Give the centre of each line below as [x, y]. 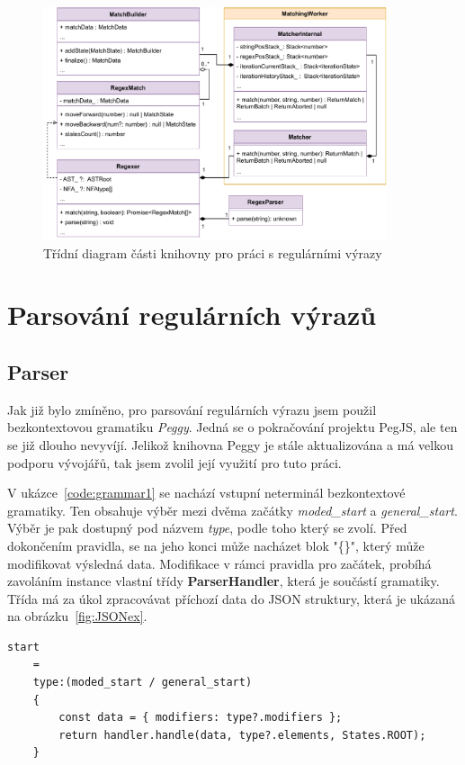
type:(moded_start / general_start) [143, 683]
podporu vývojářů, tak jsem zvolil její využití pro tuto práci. [174, 462]
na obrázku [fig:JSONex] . [77, 616]
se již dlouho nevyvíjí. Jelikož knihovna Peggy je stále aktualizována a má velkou [230, 444]
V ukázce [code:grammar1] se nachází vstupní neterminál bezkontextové [206, 493]
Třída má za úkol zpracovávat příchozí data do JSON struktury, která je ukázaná [232, 598]
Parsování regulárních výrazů [192, 315]
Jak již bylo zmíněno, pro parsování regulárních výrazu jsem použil [192, 409]
